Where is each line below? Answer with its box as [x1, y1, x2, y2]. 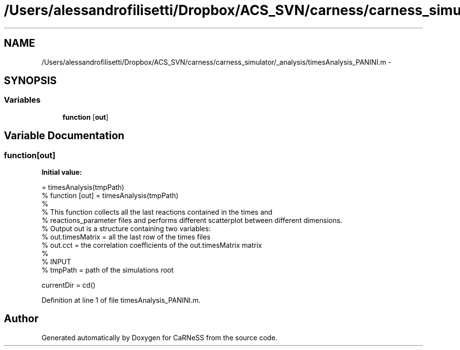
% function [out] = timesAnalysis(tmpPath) [41, 191, 179, 200]
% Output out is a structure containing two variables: [41, 224, 211, 233]
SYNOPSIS [4, 74, 57, 87]
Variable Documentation [4, 129, 125, 142]
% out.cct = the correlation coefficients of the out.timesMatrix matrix [41, 241, 262, 250]
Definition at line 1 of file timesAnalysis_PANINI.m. [41, 296, 201, 305]
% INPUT [41, 258, 71, 266]
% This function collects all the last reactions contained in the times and [41, 208, 272, 217]
